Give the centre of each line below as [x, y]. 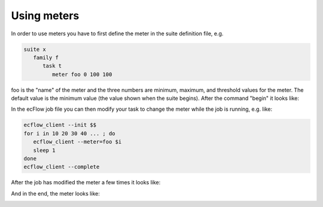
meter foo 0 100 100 [82, 74]
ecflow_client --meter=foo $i [77, 142]
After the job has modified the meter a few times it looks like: [86, 182]
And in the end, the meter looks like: [55, 193]
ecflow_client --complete [62, 167]
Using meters [45, 16]
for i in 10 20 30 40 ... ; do [70, 133]
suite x [35, 49]
